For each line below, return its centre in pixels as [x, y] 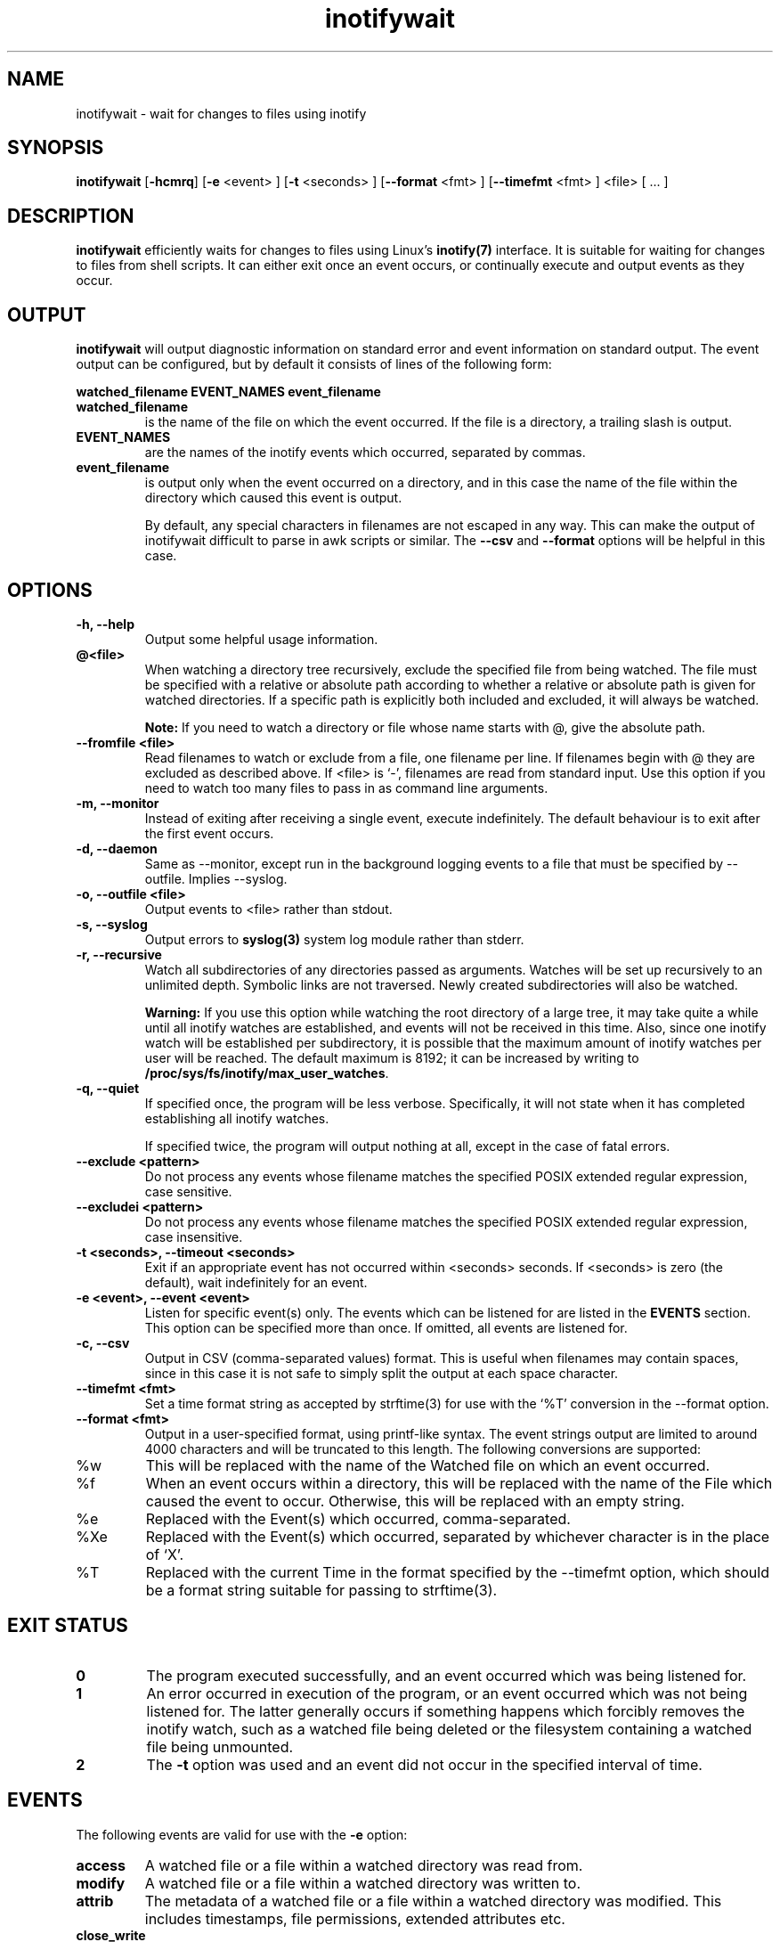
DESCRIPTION [71, 216]
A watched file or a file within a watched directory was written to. [363, 1883]
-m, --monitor [118, 803]
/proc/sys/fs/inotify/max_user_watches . [267, 1073]
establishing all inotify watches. [237, 1118]
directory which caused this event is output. [273, 498]
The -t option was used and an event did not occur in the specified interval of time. [424, 1764]
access [101, 1865]
